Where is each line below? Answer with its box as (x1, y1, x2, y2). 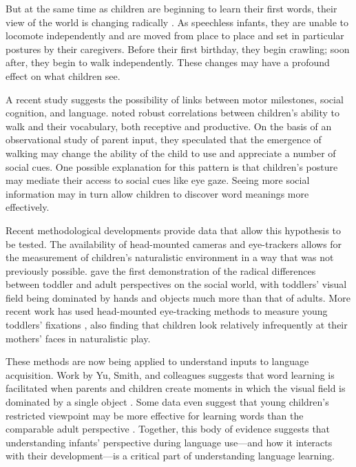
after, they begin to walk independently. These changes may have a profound (6, 55, 330, 70)
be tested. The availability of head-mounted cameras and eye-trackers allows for (6, 236, 342, 251)
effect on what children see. (6, 68, 121, 83)
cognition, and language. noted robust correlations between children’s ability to (6, 105, 339, 120)
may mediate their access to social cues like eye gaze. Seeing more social (6, 173, 310, 187)
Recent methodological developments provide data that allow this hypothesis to (6, 222, 342, 237)
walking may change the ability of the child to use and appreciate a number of (6, 145, 336, 160)
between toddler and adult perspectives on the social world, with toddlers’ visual (6, 277, 347, 291)
